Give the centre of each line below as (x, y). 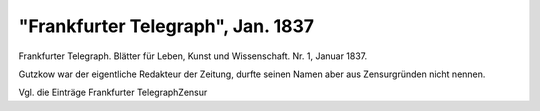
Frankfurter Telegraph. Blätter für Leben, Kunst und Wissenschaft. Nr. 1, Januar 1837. (193, 56)
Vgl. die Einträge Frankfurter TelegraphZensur (113, 92)
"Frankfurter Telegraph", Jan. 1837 (166, 26)
